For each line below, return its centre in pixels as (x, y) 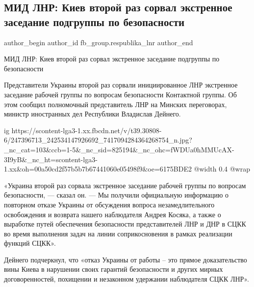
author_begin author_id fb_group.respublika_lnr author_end (99, 42)
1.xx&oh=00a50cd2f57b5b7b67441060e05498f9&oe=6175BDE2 (98, 169)
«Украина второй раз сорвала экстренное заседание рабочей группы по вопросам (125, 185)
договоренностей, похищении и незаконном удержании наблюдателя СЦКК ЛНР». (127, 279)
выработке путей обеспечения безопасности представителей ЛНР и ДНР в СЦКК (125, 224)
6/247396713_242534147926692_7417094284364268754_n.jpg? (98, 140)
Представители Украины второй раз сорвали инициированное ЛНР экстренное (121, 85)
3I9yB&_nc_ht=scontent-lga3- (51, 159)
